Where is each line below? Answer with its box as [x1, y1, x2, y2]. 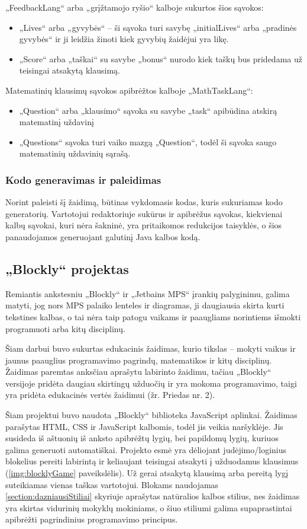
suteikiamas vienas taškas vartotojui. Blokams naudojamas [5, 478, 219, 490]
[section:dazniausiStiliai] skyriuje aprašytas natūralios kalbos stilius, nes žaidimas [5, 490, 300, 502]
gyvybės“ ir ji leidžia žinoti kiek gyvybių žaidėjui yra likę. [19, 33, 229, 45]
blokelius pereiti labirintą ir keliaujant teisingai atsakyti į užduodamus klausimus [5, 455, 299, 467]
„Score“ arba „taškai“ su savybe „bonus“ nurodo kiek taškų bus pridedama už [19, 52, 302, 65]
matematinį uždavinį [19, 116, 94, 128]
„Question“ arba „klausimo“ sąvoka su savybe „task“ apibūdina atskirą [19, 104, 277, 116]
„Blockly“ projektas [5, 259, 129, 278]
